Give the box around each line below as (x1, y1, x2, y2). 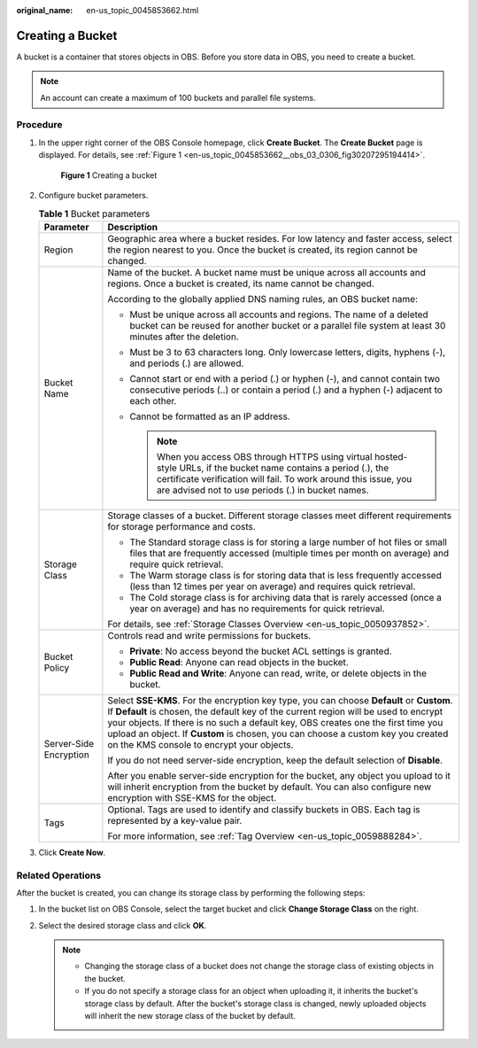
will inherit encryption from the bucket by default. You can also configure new (107, 780, 432, 793)
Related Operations (16, 869, 102, 881)
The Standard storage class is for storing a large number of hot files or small (129, 536, 447, 548)
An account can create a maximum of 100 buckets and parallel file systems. (40, 92, 316, 103)
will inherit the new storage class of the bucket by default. (84, 1011, 297, 1021)
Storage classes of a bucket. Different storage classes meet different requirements (107, 509, 451, 522)
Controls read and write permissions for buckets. (107, 629, 312, 641)
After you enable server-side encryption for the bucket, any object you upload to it (107, 769, 451, 781)
